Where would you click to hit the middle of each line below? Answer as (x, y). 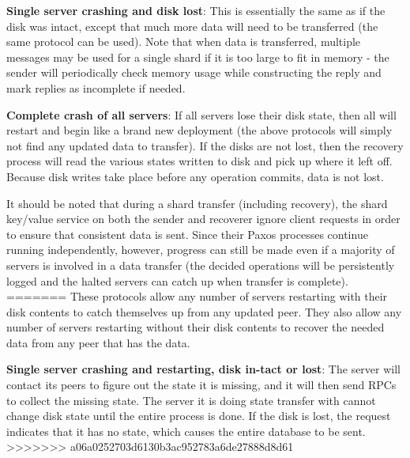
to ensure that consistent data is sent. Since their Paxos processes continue (187, 234)
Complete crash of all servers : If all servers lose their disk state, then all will (201, 114)
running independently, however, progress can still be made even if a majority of (201, 250)
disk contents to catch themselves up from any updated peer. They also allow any (204, 311)
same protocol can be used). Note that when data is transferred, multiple (184, 42)
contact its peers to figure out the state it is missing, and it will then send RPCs (201, 385)
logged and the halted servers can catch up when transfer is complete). (177, 280)
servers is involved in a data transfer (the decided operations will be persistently (201, 265)
